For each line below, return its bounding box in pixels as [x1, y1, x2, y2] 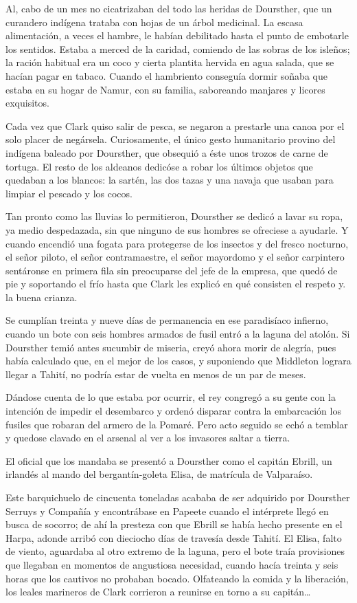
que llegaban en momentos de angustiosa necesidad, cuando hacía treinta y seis [5, 557, 338, 571]
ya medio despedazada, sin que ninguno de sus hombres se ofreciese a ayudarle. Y [5, 222, 349, 237]
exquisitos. [5, 96, 49, 110]
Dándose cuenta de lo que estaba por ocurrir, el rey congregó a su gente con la [5, 390, 336, 404]
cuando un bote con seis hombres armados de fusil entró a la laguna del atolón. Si [5, 327, 350, 341]
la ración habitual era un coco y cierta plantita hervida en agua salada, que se [5, 55, 334, 69]
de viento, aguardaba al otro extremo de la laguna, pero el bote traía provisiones [5, 544, 345, 558]
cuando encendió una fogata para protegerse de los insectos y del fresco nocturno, [5, 236, 349, 250]
